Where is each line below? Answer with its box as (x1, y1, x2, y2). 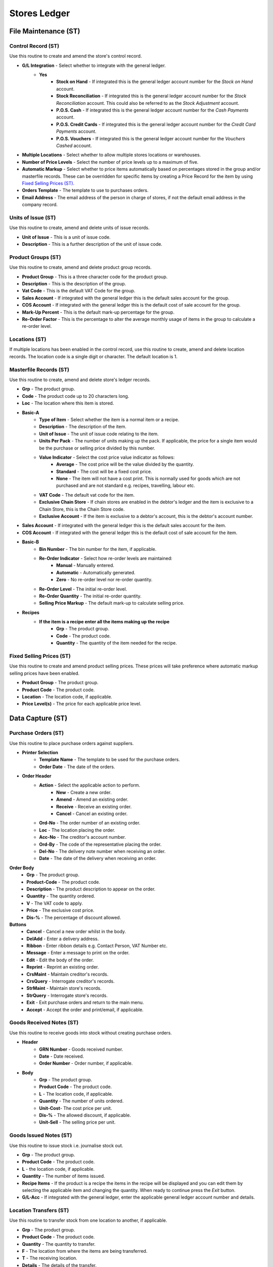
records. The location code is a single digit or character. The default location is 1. (9, 353, 178, 359)
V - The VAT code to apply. (26, 900, 83, 906)
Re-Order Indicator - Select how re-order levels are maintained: (39, 555, 173, 561)
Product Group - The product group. (22, 680, 99, 686)
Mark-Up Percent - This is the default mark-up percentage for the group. (22, 309, 174, 315)
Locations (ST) (9, 336, 47, 343)
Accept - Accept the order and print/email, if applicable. (26, 1007, 144, 1013)
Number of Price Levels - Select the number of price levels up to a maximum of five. (22, 159, 199, 165)
